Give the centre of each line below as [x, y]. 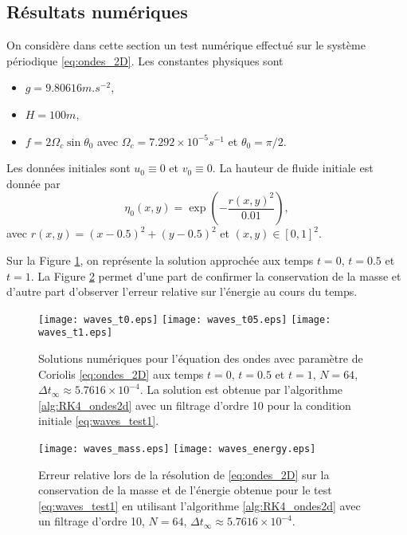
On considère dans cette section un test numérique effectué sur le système [186, 45]
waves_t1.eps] [76, 333]
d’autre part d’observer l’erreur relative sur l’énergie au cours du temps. [182, 291]
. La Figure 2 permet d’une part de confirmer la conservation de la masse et [216, 275]
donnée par [33, 183]
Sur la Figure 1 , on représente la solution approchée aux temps [160, 260]
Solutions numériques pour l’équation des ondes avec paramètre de [201, 358]
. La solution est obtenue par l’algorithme [241, 389]
